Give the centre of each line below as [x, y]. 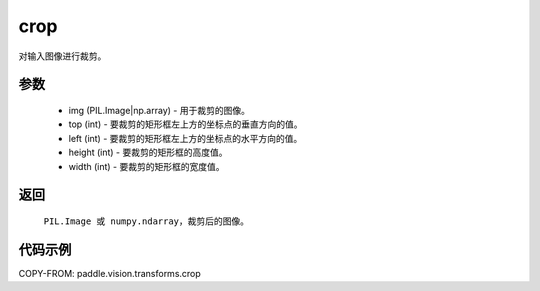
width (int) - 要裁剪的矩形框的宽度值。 [146, 166]
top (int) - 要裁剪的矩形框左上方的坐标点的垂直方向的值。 [186, 124]
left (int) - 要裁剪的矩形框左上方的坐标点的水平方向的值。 [185, 138]
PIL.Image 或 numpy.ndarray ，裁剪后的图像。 [146, 221]
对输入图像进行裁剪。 [62, 56]
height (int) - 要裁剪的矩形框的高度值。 [148, 152]
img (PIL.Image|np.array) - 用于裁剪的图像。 [159, 110]
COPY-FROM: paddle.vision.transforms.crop [110, 273]
